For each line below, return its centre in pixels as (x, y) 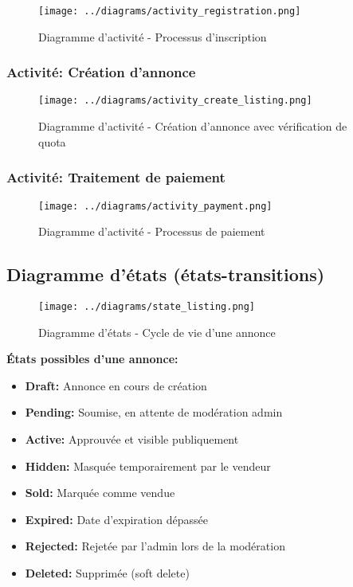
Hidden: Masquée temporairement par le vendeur (148, 466)
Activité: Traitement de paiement (116, 177)
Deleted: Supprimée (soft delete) (107, 572)
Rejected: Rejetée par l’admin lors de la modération (155, 546)
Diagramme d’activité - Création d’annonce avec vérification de (193, 126)
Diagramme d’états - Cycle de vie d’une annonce (157, 332)
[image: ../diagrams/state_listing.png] (147, 306)
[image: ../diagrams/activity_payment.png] (155, 206)
